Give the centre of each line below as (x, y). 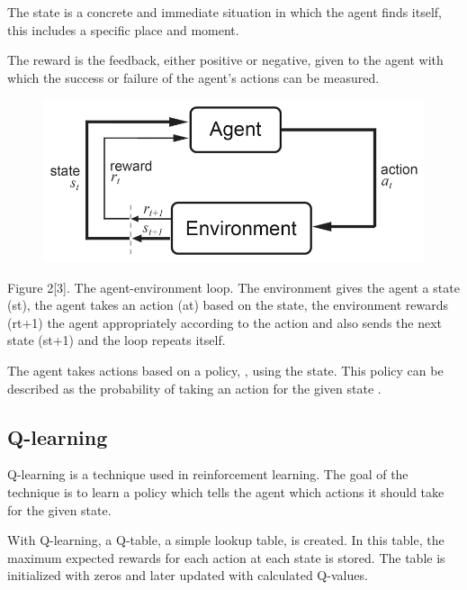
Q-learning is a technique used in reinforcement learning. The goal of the (208, 474)
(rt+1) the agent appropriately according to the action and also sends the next (225, 322)
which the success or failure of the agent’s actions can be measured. (193, 77)
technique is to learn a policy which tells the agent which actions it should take (226, 491)
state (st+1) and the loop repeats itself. (117, 340)
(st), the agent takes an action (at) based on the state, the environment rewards (228, 305)
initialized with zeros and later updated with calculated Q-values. (188, 575)
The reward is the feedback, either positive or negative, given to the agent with (225, 60)
